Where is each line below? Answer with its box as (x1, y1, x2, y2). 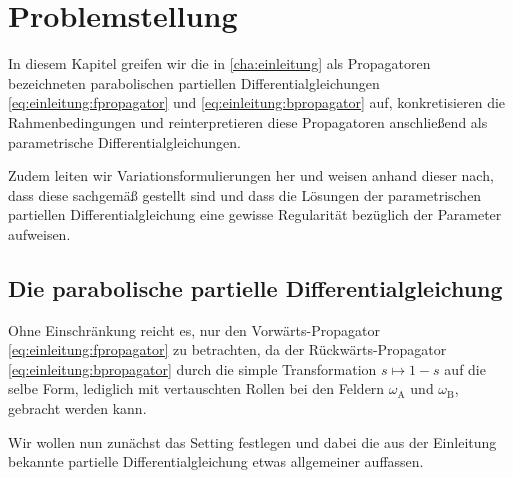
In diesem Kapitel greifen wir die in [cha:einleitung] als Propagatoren (8, 53, 431, 74)
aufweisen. (8, 223, 71, 244)
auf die (444, 358, 486, 379)
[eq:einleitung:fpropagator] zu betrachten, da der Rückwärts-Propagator (8, 339, 447, 360)
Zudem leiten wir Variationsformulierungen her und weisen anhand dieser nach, (8, 165, 494, 186)
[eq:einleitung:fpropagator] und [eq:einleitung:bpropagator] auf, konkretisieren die (8, 92, 506, 113)
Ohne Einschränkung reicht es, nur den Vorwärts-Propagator (8, 319, 380, 340)
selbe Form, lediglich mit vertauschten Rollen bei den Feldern (8, 378, 385, 399)
